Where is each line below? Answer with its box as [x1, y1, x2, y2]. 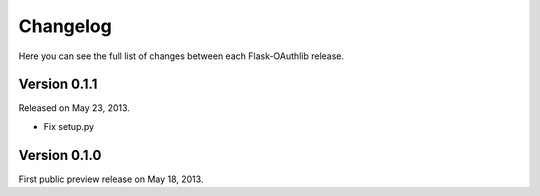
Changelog [18, 15, 112, 37]
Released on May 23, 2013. [18, 102, 130, 114]
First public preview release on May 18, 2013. [18, 173, 204, 185]
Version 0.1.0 [18, 146, 102, 164]
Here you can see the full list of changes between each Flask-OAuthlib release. [18, 50, 345, 62]
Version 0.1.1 [18, 76, 98, 93]
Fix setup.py [43, 120, 95, 132]
